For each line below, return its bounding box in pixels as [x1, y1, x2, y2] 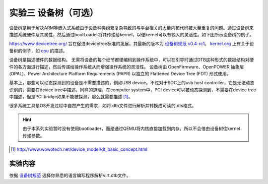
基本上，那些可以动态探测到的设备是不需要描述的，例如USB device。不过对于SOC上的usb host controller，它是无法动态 [9, 80, 255, 86]
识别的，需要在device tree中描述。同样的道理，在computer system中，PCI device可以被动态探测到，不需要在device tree [9, 87, 257, 93]
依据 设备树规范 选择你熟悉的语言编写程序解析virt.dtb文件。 [9, 172, 131, 178]
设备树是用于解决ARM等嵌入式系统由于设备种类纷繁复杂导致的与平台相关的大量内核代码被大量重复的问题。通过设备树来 [9, 25, 254, 31]
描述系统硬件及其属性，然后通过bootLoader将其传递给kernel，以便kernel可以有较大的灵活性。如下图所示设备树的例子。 [9, 31, 254, 37]
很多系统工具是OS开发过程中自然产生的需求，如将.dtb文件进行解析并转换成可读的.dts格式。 [9, 103, 197, 109]
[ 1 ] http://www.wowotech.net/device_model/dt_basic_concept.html [10, 146, 147, 152]
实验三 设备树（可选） [9, 7, 99, 18]
